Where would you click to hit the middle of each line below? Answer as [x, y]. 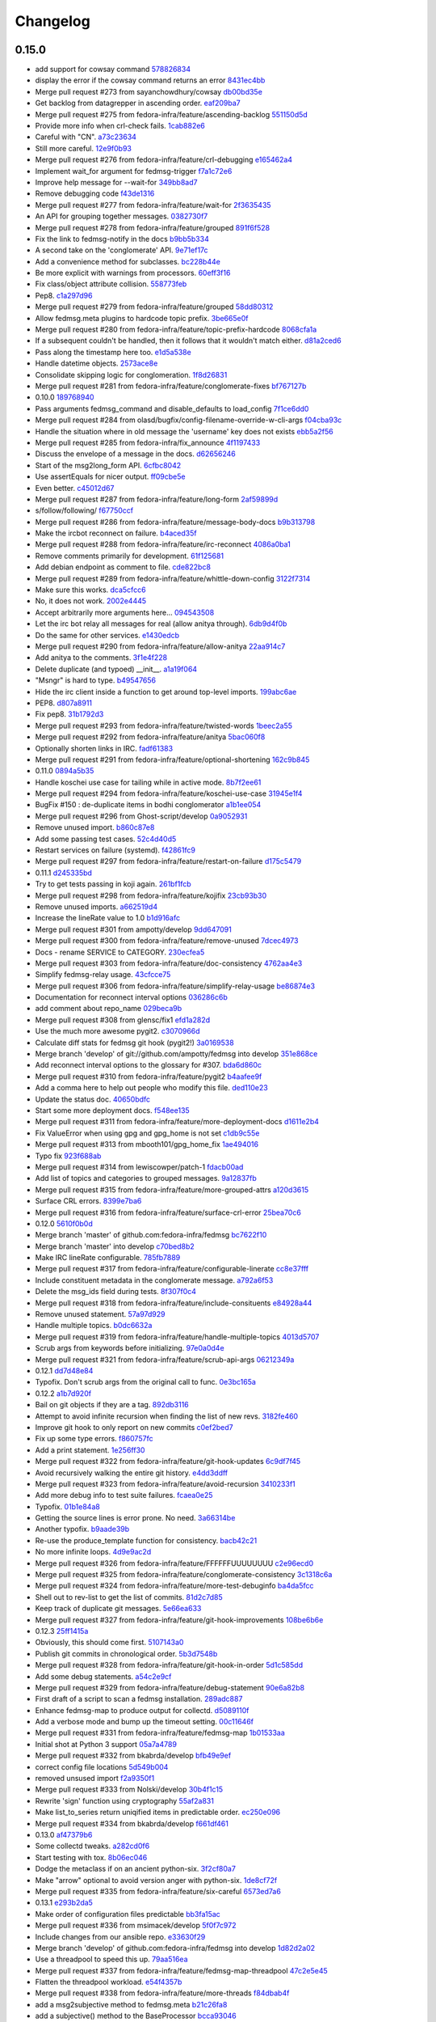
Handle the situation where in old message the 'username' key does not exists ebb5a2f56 [184, 431]
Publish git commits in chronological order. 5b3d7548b [126, 1653]
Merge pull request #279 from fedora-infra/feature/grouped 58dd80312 [154, 307]
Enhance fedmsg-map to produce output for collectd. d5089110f [142, 1710]
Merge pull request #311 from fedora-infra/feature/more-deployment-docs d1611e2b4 [177, 1122]
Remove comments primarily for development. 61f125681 [130, 556]
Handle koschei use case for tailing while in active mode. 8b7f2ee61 [148, 782]
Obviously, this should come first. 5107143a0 [109, 1643]
